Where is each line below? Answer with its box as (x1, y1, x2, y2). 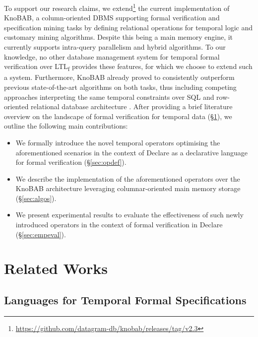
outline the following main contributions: (4, 121, 128, 131)
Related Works (4, 258, 108, 278)
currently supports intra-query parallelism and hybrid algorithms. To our (4, 42, 226, 52)
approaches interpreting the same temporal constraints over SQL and (4, 91, 214, 102)
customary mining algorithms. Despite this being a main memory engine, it (4, 32, 233, 42)
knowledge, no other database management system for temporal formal (4, 51, 220, 62)
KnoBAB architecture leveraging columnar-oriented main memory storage (15, 183, 241, 194)
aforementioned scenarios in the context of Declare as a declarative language (15, 147, 248, 157)
